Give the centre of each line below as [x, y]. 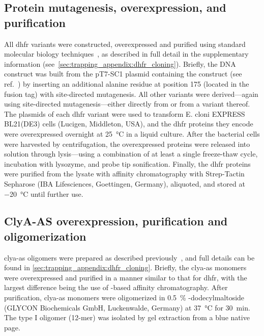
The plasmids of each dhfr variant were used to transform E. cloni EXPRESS [125, 113]
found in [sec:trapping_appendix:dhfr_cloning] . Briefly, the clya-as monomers [125, 267]
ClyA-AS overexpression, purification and [116, 221]
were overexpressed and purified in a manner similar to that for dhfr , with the [126, 277]
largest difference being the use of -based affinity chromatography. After [116, 287]
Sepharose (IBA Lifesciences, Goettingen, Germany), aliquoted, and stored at [125, 183]
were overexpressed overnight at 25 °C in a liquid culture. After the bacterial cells [132, 133]
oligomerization [45, 236]
